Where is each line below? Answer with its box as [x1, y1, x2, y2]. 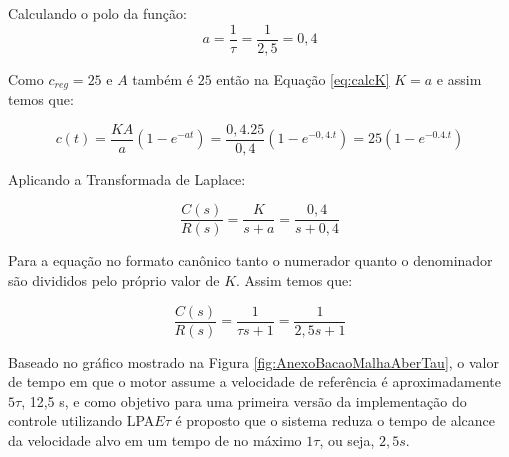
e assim [436, 68, 482, 89]
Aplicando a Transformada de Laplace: [8, 168, 246, 189]
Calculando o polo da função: [8, 3, 187, 23]
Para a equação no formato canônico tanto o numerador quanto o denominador [8, 250, 493, 271]
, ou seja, [319, 430, 375, 451]
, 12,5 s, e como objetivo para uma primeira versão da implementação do [21, 390, 467, 411]
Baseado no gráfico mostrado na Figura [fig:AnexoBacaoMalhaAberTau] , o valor [8, 351, 499, 372]
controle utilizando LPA [8, 410, 155, 431]
